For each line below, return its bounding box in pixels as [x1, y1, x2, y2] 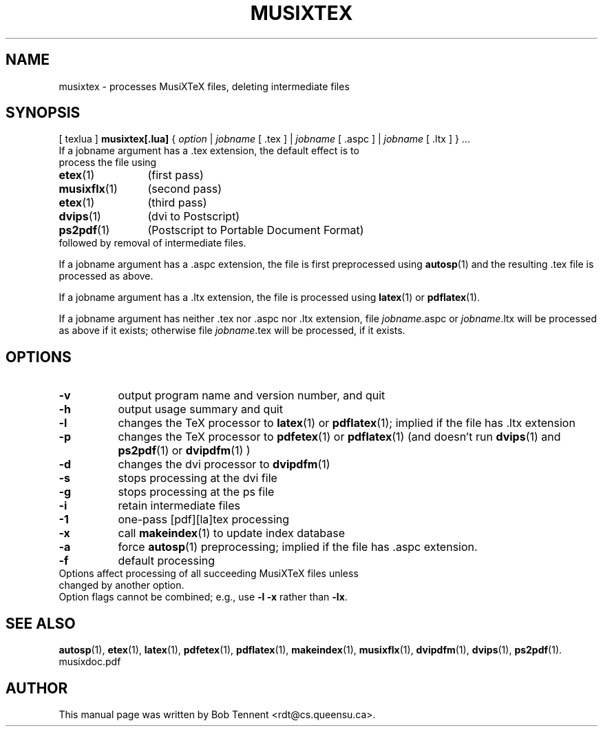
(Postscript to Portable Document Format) [147, 223, 364, 238]
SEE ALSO [6, 614, 76, 632]
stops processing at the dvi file [118, 471, 277, 485]
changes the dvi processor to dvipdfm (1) [118, 457, 330, 472]
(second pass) [147, 182, 222, 196]
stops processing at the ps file [118, 485, 275, 499]
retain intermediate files [118, 499, 240, 513]
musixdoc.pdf [59, 656, 121, 668]
